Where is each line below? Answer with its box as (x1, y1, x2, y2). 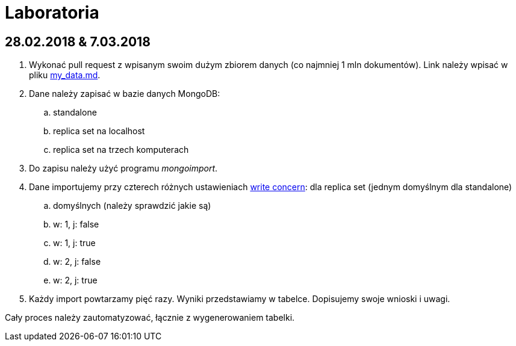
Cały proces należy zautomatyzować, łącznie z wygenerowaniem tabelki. (5, 312, 295, 323)
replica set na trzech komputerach (53, 144, 189, 155)
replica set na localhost (53, 126, 145, 137)
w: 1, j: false (53, 219, 99, 230)
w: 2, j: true (53, 275, 98, 286)
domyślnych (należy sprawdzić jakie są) (53, 200, 211, 211)
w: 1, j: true (53, 238, 96, 249)
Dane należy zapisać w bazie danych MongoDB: (29, 88, 220, 99)
